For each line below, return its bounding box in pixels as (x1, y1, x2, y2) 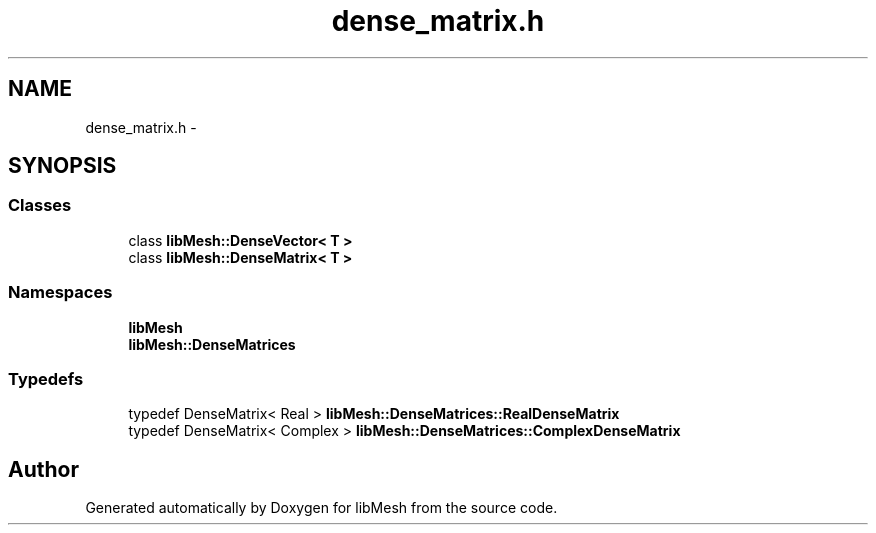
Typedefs (8, 368, 84, 389)
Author (8, 456, 79, 482)
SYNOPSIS (8, 153, 117, 179)
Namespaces (8, 282, 113, 303)
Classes (8, 195, 72, 216)
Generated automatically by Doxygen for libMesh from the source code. (85, 499, 558, 517)
